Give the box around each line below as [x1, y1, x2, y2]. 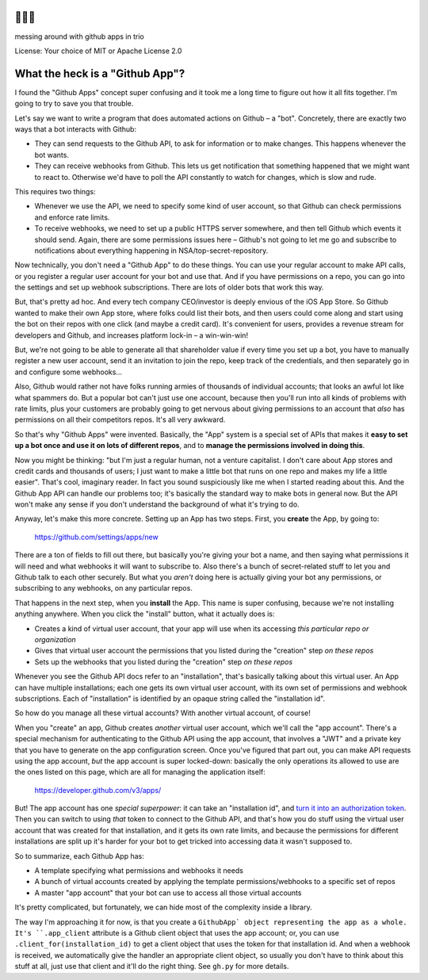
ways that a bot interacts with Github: [14, 124, 137, 134]
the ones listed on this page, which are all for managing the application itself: [14, 768, 266, 777]
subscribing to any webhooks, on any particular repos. [14, 584, 193, 593]
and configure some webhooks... [14, 367, 123, 377]
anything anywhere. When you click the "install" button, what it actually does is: [14, 609, 275, 618]
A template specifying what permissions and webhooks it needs [34, 866, 243, 875]
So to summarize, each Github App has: [14, 851, 144, 860]
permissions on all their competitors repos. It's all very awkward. [14, 415, 226, 424]
